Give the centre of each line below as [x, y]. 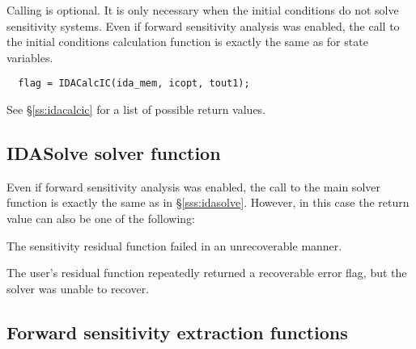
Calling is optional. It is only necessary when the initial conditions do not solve [203, 10]
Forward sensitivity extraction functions [177, 332]
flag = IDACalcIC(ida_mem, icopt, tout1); [134, 84]
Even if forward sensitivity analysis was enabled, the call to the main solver [193, 186]
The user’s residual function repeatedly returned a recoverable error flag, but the [207, 273]
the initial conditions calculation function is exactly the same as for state [187, 42]
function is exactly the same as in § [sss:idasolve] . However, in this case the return [208, 202]
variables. [30, 57]
